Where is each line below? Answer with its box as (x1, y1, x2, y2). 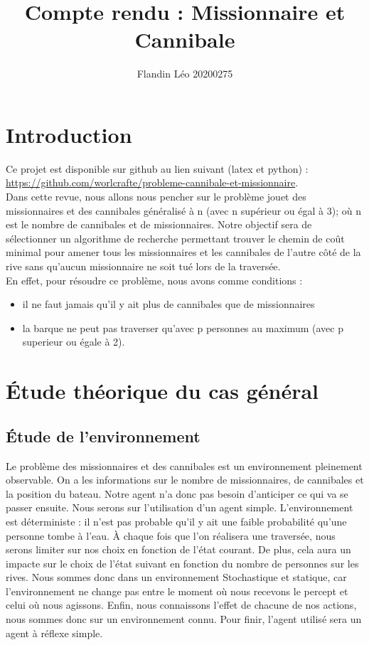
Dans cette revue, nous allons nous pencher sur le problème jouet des (6, 189, 306, 204)
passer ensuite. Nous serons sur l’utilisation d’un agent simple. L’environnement (6, 500, 353, 515)
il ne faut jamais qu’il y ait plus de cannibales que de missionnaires (22, 297, 315, 311)
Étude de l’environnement (6, 425, 200, 447)
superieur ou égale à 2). (22, 334, 125, 349)
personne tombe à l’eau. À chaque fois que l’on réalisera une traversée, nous (6, 528, 336, 543)
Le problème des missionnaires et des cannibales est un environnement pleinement (6, 458, 363, 473)
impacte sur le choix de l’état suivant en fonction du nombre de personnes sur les (6, 555, 359, 570)
